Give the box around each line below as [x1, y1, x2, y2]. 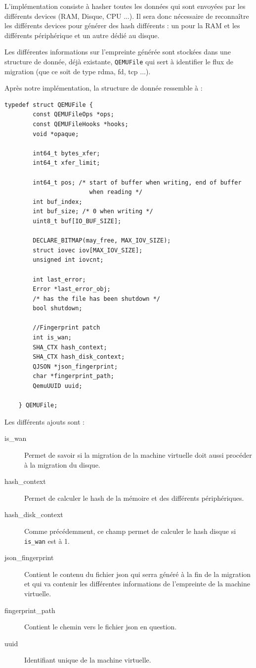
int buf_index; [33, 198, 83, 205]
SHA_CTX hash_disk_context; [33, 353, 125, 361]
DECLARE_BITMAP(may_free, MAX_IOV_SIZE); [33, 237, 171, 244]
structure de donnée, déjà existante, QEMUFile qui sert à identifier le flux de [4, 56, 233, 66]
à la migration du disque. [24, 459, 100, 470]
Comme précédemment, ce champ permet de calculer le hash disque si [24, 525, 236, 536]
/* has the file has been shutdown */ [33, 295, 160, 302]
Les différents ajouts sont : [4, 416, 85, 427]
